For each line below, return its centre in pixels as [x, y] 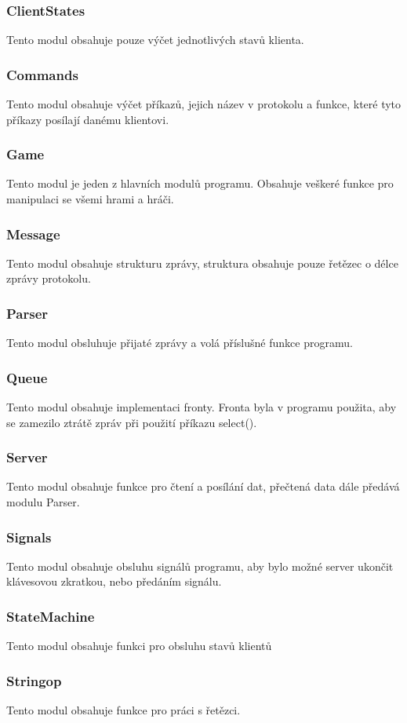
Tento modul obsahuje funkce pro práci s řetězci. [124, 710]
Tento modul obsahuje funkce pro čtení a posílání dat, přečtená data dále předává [203, 486]
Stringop [34, 680]
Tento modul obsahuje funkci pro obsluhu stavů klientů [139, 646]
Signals [29, 537]
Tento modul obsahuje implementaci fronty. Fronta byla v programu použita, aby [202, 407]
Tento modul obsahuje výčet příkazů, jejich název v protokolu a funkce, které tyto [204, 104]
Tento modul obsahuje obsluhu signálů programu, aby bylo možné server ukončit [200, 566]
